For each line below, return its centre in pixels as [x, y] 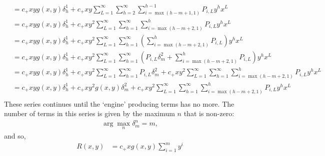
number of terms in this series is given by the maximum [89, 113]
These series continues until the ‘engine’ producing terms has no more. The [119, 103]
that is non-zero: [209, 113]
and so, [15, 135]
